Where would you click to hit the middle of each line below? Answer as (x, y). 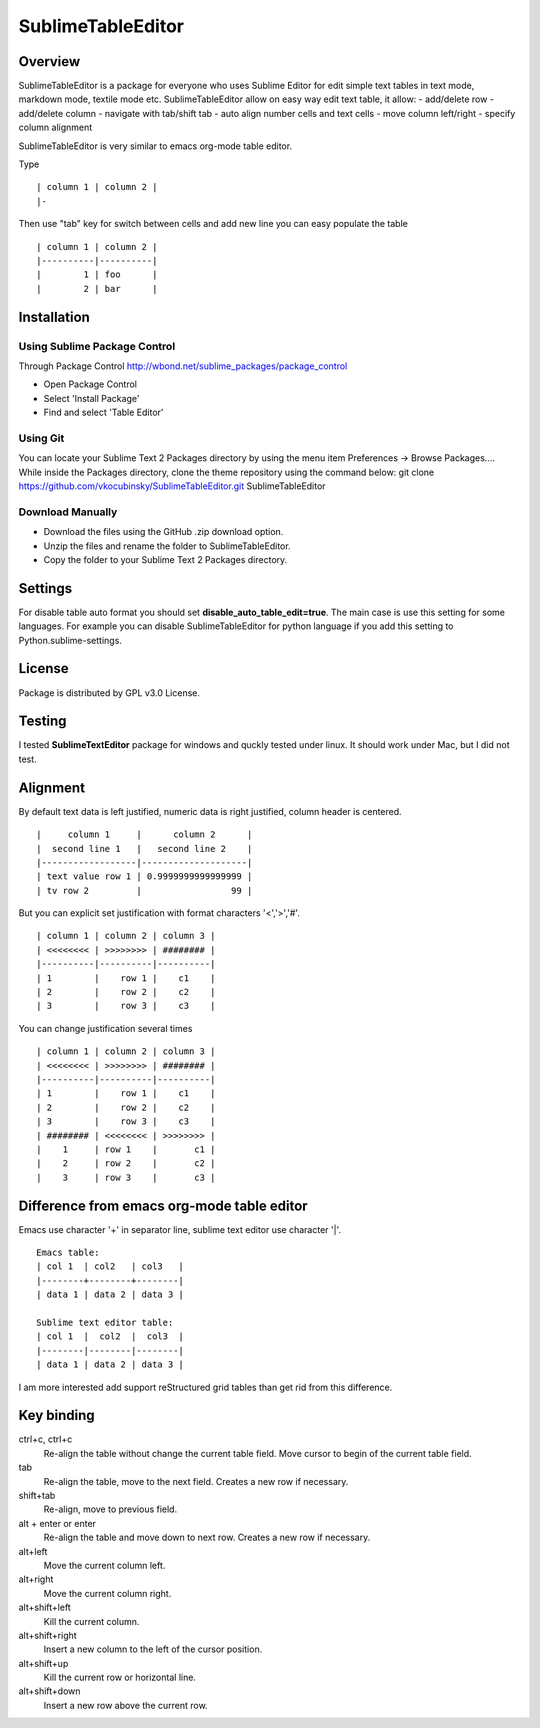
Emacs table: (68, 1252)
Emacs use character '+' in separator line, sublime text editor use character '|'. (180, 1229)
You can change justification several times (105, 1028)
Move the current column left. (104, 1565)
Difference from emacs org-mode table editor (163, 1205)
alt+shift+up (43, 1663)
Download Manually (68, 512)
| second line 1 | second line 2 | (144, 848)
